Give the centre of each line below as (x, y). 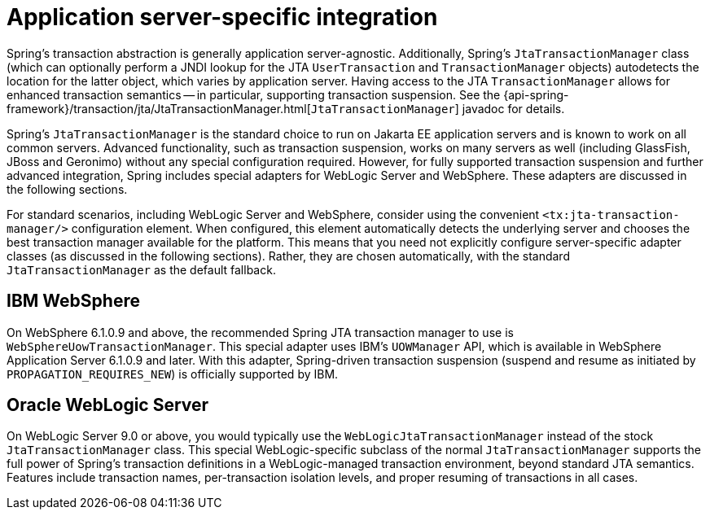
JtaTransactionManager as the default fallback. (141, 269)
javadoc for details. (513, 108)
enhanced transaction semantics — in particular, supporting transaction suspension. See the (254, 94)
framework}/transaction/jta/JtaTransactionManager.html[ (159, 108)
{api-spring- (536, 94)
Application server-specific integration (222, 17)
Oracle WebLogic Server (108, 405)
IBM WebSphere (73, 301)
